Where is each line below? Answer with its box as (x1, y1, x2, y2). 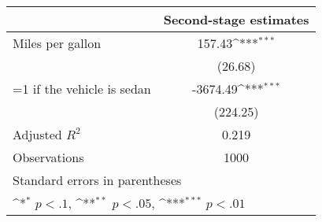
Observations (13, 148, 84, 166)
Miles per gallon (13, 34, 102, 52)
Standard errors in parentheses (13, 171, 182, 189)
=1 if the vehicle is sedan (13, 80, 151, 98)
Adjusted (13, 125, 62, 143)
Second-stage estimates (163, 10, 309, 28)
